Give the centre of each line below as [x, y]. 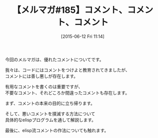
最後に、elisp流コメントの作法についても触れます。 [57, 130]
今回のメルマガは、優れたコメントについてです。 [55, 59]
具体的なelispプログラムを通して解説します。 [50, 120]
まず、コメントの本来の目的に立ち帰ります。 [50, 103]
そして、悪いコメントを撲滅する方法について [50, 113]
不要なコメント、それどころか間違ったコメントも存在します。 [67, 93]
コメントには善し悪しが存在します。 [42, 76]
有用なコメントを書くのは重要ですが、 [44, 86]
